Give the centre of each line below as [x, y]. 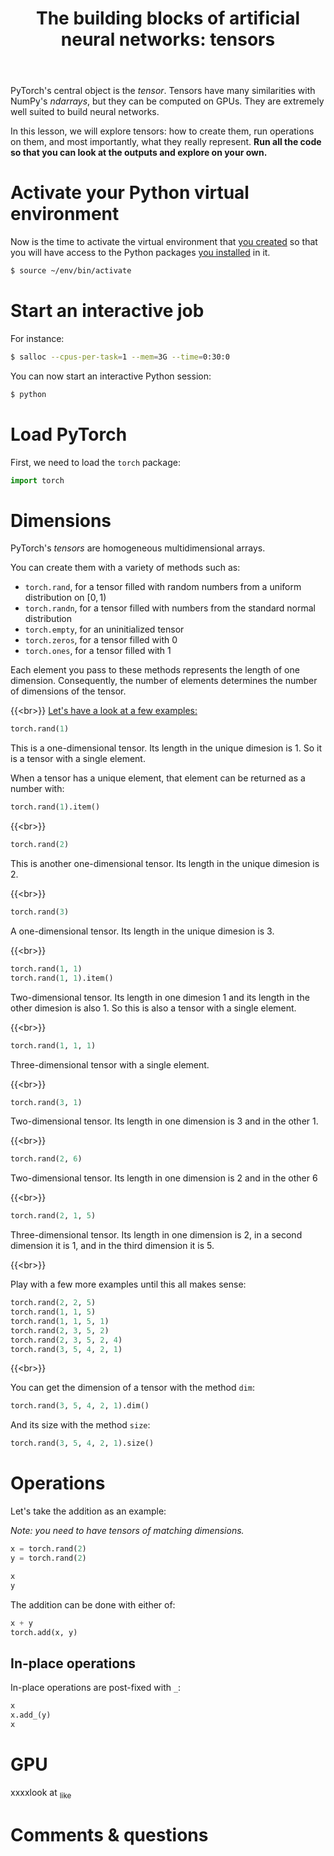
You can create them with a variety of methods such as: [125, 568]
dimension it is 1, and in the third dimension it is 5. [112, 1246]
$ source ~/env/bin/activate [71, 271]
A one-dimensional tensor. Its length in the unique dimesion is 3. [142, 931]
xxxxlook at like [41, 1793]
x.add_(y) [31, 1715]
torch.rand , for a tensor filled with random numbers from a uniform [163, 587]
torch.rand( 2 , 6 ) [46, 1159]
